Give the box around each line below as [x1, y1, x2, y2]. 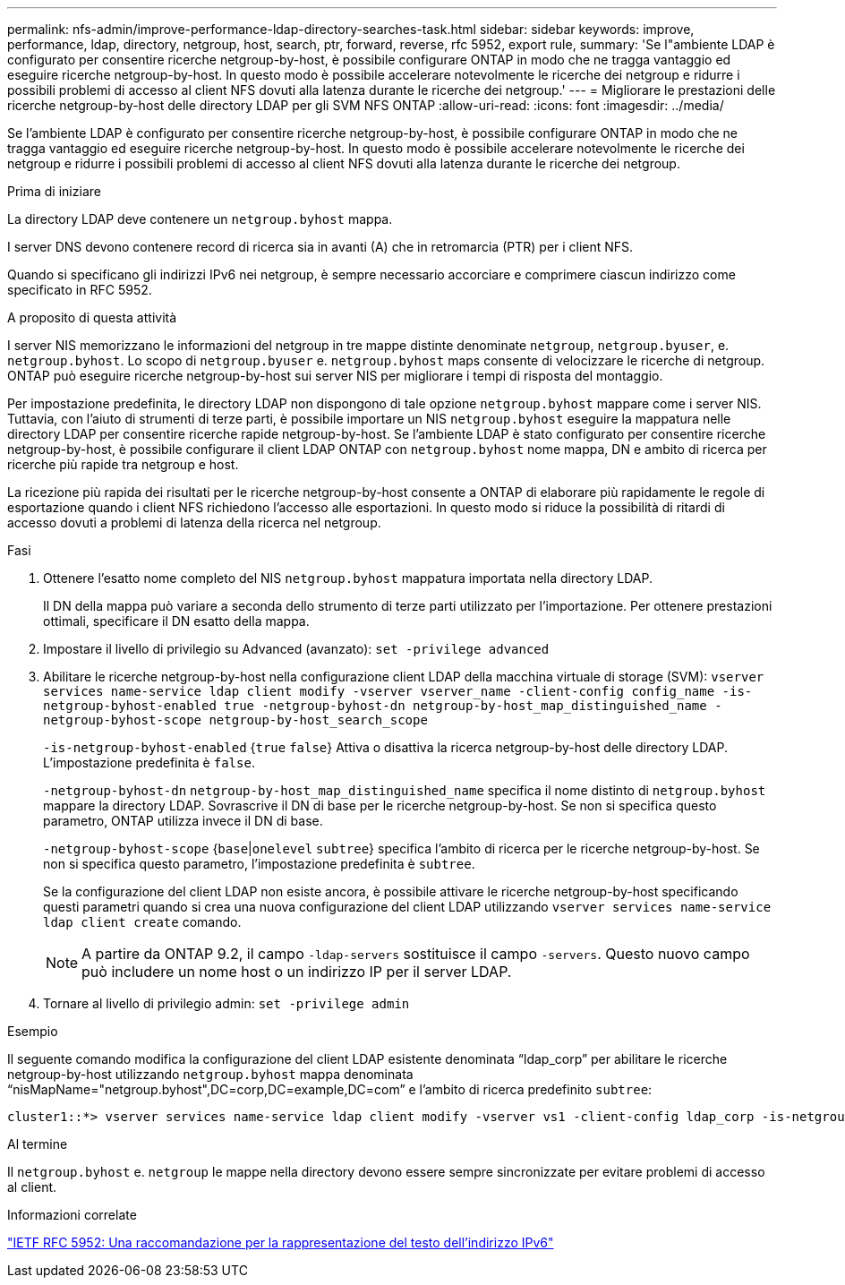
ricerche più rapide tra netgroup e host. [7, 457, 239, 472]
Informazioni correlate [7, 1207, 137, 1222]
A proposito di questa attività [7, 310, 177, 325]
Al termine [7, 1136, 68, 1152]
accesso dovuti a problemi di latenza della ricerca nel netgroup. [7, 515, 381, 530]
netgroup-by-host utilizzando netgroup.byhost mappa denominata [7, 1067, 414, 1082]
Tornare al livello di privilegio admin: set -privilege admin [43, 996, 410, 1011]
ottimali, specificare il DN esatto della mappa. [43, 613, 310, 629]
